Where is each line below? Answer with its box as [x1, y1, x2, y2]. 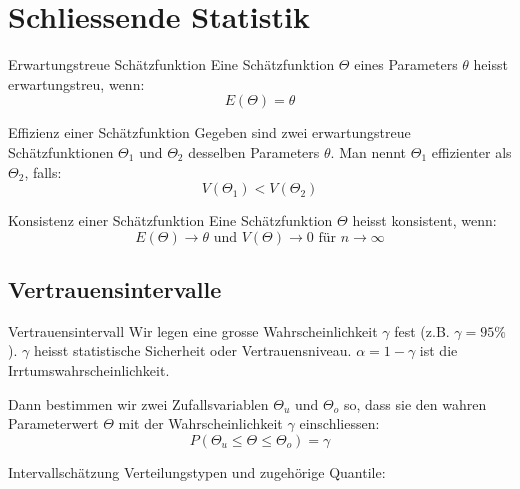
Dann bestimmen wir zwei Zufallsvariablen [8, 393, 269, 414]
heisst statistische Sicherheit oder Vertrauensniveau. [33, 340, 352, 361]
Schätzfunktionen [8, 141, 114, 162]
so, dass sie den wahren [343, 393, 487, 414]
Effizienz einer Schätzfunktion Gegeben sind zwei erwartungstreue [8, 122, 411, 143]
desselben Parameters [188, 141, 320, 162]
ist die [419, 340, 458, 361]
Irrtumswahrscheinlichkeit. [8, 360, 170, 381]
